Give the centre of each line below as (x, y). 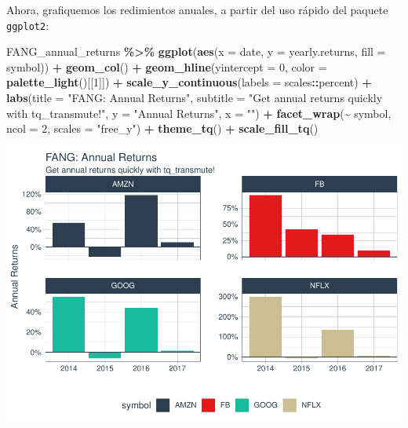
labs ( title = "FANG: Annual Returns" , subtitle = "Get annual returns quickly (195, 98)
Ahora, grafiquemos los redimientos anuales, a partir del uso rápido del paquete (197, 9)
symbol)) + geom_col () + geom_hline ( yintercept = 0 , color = (167, 66)
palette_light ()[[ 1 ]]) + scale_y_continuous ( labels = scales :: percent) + (189, 82)
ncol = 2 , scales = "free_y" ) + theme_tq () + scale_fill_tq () (162, 128)
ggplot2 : (28, 25)
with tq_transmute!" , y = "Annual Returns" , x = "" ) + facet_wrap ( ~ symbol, (199, 113)
